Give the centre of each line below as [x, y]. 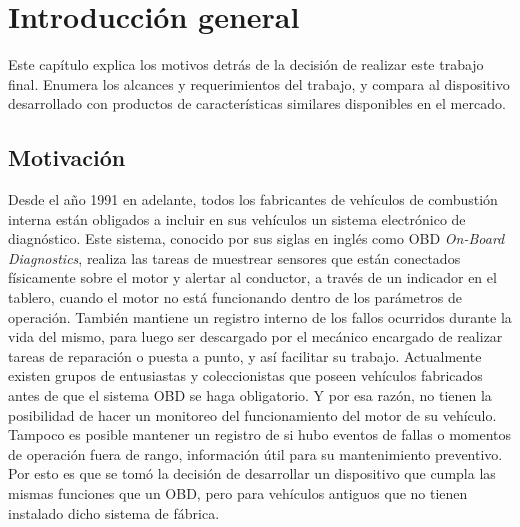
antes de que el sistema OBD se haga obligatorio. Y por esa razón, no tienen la [250, 395]
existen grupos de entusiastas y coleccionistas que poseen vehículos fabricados [245, 375]
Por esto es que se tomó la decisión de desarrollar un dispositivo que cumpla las [252, 473]
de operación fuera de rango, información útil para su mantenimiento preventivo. [255, 453]
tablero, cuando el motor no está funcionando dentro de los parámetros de [235, 297]
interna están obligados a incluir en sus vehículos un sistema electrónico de [237, 218]
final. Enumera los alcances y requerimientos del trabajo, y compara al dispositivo [259, 83]
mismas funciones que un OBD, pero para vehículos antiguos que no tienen [238, 493]
